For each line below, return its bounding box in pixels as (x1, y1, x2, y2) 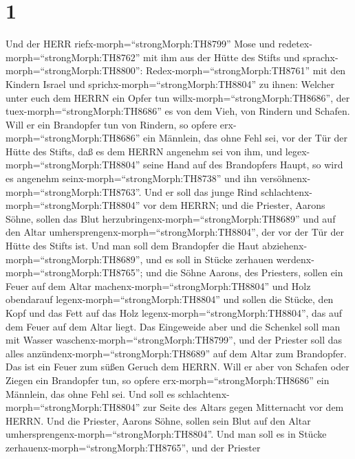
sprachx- (303, 49, 338, 64)
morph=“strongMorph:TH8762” (6, 49, 140, 64)
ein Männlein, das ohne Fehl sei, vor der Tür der (143, 131, 348, 145)
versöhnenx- (260, 171, 311, 186)
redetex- (278, 36, 312, 51)
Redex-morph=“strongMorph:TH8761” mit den (146, 63, 346, 78)
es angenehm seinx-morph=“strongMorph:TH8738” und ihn (6, 171, 257, 186)
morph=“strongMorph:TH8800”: (6, 63, 143, 78)
